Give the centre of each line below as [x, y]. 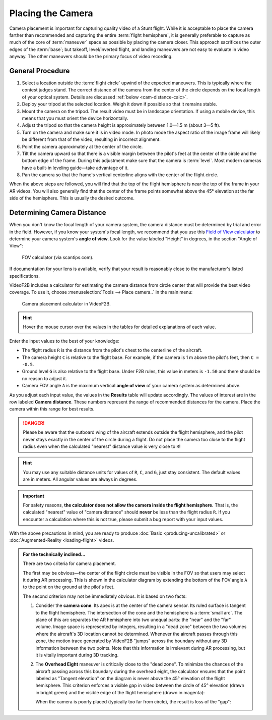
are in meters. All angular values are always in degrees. [80, 479]
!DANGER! [34, 423]
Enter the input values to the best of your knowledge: [64, 341]
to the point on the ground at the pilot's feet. [69, 587]
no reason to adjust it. [45, 378]
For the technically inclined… [54, 554]
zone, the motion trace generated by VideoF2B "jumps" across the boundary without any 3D [131, 641]
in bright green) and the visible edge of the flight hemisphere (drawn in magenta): [120, 692]
